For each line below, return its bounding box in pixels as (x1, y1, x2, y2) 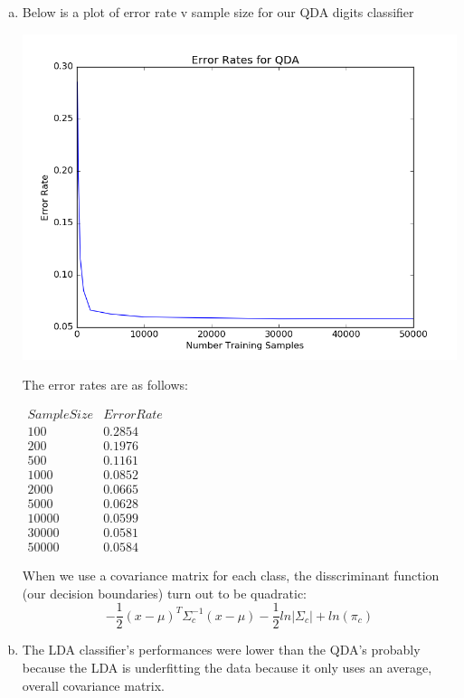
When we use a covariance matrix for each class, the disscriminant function (22, 566, 440, 585)
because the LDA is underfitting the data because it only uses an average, (22, 658, 432, 677)
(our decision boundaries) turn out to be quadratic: (22, 583, 307, 602)
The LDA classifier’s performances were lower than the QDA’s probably (22, 640, 421, 659)
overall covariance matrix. (22, 675, 166, 694)
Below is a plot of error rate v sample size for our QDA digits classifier (22, 3, 414, 21)
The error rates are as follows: (22, 375, 188, 394)
